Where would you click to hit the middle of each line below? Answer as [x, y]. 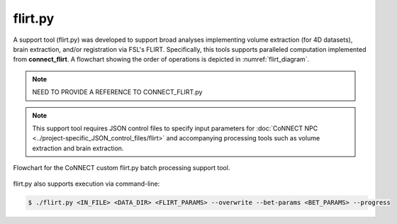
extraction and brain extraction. [78, 148]
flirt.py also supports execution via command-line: [86, 184]
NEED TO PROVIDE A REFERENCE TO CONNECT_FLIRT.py [117, 92]
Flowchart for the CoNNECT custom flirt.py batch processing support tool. [122, 168]
